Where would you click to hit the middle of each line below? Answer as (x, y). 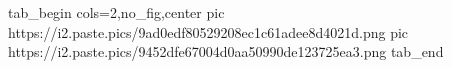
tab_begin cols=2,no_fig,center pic (116, 12)
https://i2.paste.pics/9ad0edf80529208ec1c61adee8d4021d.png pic (208, 31)
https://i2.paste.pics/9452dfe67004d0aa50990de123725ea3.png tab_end (226, 51)
